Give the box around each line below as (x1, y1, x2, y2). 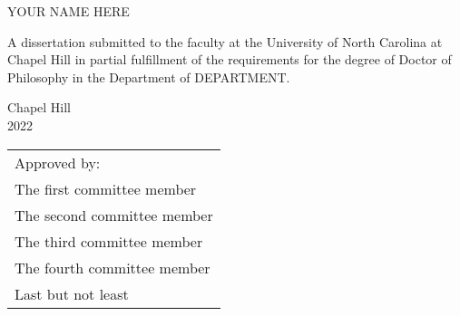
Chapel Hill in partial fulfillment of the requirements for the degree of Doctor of (7, 50, 452, 69)
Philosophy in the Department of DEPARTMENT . (7, 67, 290, 86)
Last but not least (15, 282, 129, 304)
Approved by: (15, 151, 101, 173)
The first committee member (15, 177, 197, 199)
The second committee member (15, 204, 213, 225)
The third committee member (15, 230, 203, 252)
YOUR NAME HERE (7, 2, 130, 20)
